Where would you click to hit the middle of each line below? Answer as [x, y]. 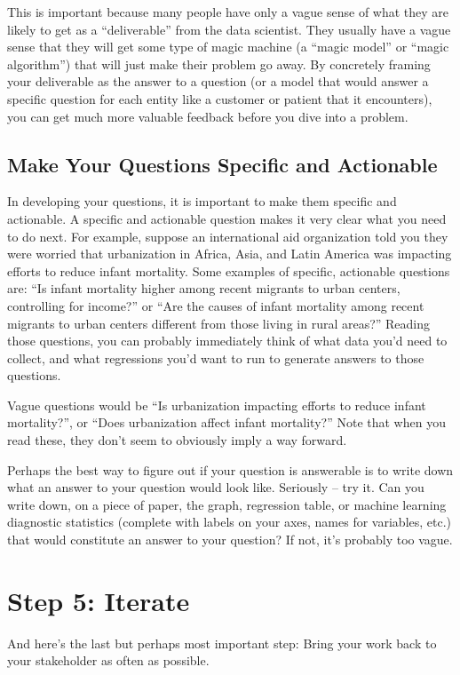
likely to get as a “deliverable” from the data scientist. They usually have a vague [229, 29]
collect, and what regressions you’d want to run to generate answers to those [216, 357]
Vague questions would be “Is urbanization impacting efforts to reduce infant [217, 405]
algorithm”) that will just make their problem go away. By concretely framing [219, 64]
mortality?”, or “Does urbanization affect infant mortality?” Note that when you [226, 422]
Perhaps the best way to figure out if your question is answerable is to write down [230, 469]
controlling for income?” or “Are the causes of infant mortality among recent [216, 305]
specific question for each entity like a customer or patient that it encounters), [220, 98]
